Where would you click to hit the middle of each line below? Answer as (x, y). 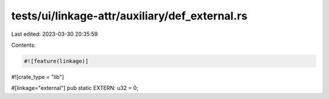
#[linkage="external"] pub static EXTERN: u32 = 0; (75, 88)
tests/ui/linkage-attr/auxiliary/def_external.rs (129, 16)
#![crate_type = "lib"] (37, 77)
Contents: (23, 45)
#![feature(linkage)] (56, 61)
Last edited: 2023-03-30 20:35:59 (55, 34)
